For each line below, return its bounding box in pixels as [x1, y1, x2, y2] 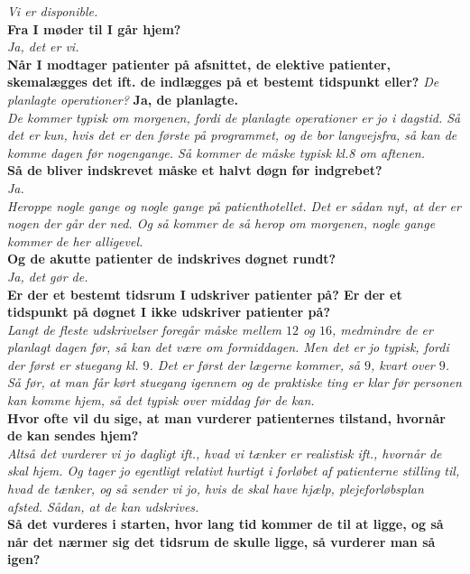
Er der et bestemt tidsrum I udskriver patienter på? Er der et [7, 284, 402, 303]
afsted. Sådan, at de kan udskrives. [7, 496, 199, 515]
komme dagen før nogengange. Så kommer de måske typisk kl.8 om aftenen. [7, 143, 426, 162]
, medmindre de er [331, 319, 433, 338]
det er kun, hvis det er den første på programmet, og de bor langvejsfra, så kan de [7, 125, 457, 144]
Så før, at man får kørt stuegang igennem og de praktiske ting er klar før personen [7, 373, 462, 392]
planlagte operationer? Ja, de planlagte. [7, 89, 238, 108]
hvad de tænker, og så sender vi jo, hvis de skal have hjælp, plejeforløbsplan [7, 479, 424, 498]
